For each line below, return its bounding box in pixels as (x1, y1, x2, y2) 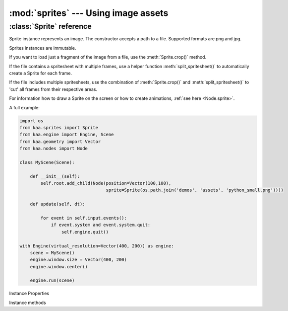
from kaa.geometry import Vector (19, 139, 101, 144)
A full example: (9, 104, 40, 110)
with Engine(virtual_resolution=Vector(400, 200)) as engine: (19, 243, 174, 248)
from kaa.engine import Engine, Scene (19, 132, 114, 138)
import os (19, 118, 44, 124)
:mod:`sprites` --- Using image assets (9, 7, 169, 18)
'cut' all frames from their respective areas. (9, 86, 98, 92)
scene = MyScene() (30, 250, 75, 255)
